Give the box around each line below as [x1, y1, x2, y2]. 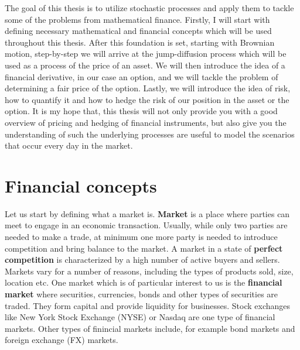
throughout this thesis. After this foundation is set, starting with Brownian [5, 36, 275, 48]
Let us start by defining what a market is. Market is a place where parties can [5, 207, 290, 219]
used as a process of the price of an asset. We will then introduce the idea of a [5, 59, 285, 71]
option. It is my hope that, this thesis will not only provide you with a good [5, 105, 278, 117]
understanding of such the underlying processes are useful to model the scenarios [5, 128, 295, 140]
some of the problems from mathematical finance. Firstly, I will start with [5, 13, 270, 25]
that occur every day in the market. [5, 139, 133, 152]
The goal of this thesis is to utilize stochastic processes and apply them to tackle [5, 2, 294, 13]
